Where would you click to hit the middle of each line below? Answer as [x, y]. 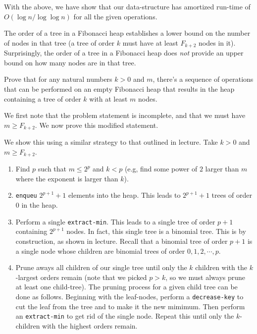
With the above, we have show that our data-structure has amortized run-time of [127, 6]
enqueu [26, 196]
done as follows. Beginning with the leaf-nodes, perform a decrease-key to [129, 296]
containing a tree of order [43, 98]
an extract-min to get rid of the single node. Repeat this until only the [125, 316]
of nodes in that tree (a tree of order [59, 42]
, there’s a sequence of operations [203, 79]
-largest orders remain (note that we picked [81, 277]
